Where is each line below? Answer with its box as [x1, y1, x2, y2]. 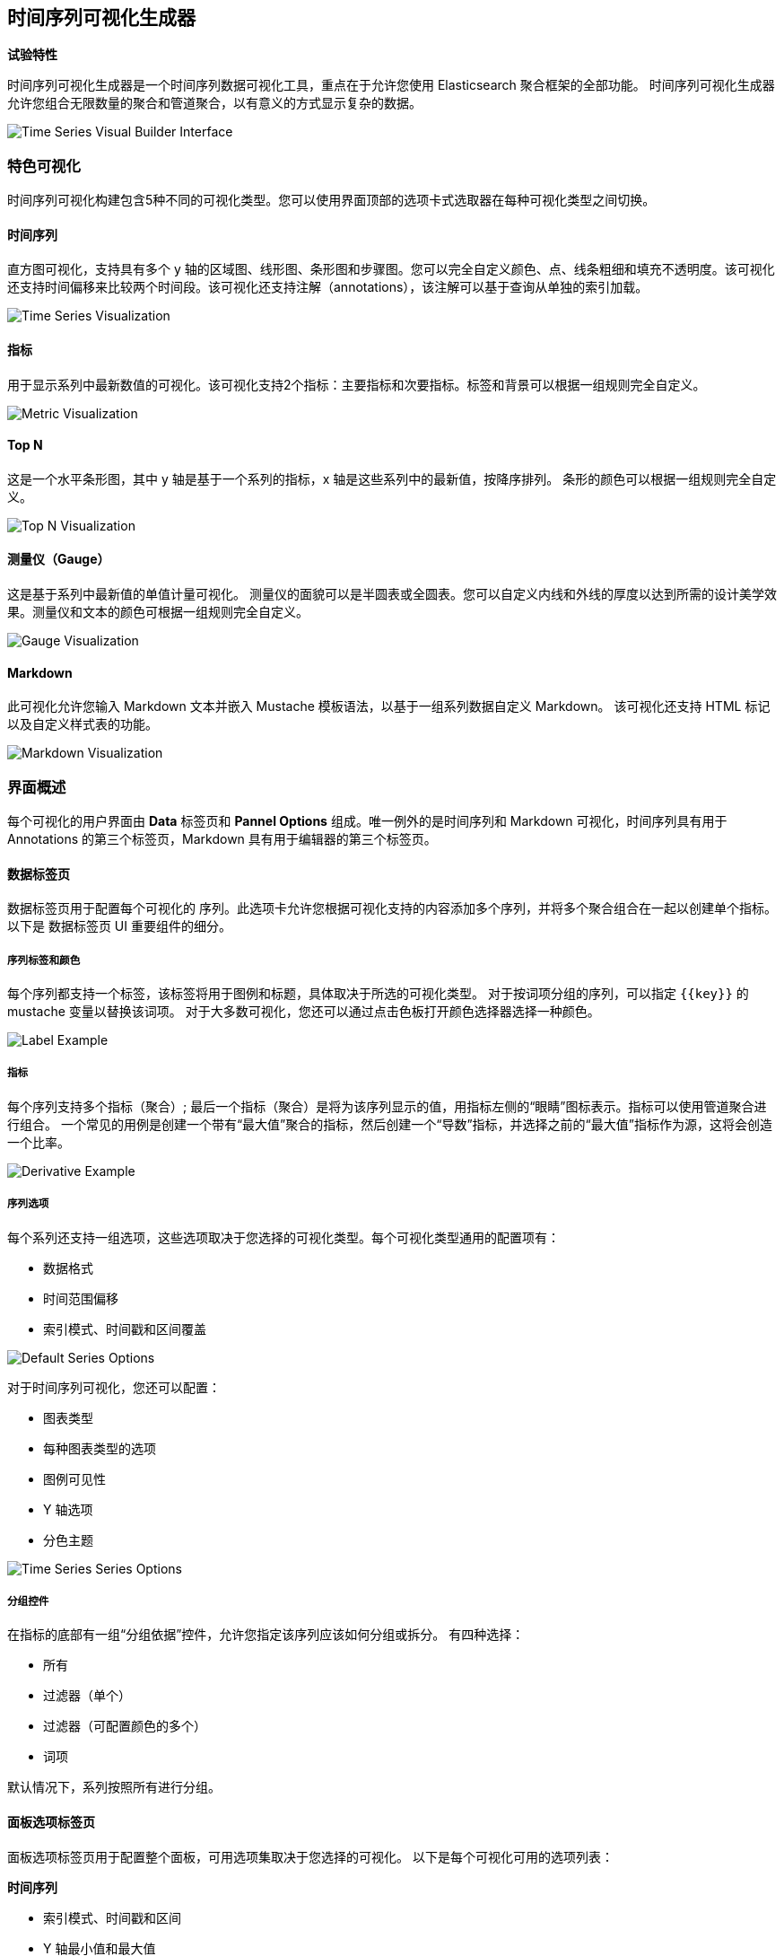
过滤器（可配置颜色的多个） [43, 1718, 206, 1734]
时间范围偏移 [43, 1290, 118, 1306]
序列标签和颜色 [7, 953, 81, 967]
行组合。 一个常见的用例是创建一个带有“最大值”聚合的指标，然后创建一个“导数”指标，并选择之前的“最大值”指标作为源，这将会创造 [7, 1116, 772, 1132]
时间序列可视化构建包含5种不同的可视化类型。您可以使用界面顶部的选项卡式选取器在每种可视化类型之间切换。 [7, 192, 656, 208]
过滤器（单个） [43, 1688, 131, 1704]
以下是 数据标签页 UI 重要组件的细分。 [7, 918, 231, 934]
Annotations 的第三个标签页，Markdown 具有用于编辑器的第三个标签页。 [7, 831, 437, 847]
